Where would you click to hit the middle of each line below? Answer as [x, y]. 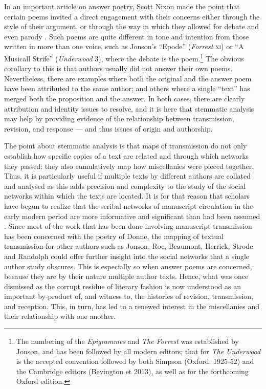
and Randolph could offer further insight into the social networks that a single [127, 256]
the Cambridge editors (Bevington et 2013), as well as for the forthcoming [132, 371]
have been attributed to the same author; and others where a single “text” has [127, 88]
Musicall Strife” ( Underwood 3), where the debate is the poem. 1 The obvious [124, 57]
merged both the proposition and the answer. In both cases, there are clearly [125, 98]
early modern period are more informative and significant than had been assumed [132, 216]
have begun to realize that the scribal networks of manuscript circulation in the [129, 206]
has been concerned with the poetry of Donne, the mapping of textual [114, 236]
